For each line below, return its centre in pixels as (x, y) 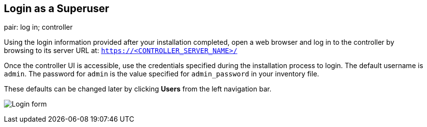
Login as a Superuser (57, 9)
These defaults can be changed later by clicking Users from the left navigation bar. (138, 89)
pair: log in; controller (38, 27)
